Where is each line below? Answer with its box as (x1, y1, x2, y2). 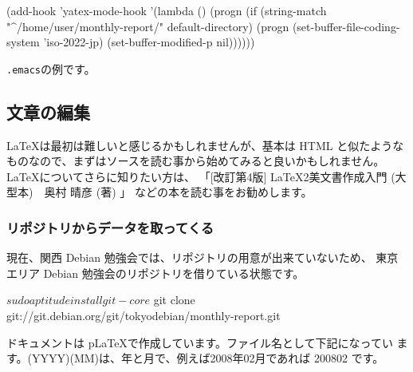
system (6, 34, 40, 50)
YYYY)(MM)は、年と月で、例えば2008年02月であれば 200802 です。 (32, 350, 384, 366)
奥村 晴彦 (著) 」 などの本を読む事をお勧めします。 (44, 184, 313, 200)
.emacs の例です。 (6, 60, 96, 77)
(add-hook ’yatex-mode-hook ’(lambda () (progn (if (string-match (6, 2, 327, 18)
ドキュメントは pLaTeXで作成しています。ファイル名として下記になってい (6, 334, 393, 350)
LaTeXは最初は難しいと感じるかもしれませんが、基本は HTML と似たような (6, 137, 404, 153)
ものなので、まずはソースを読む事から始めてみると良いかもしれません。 (6, 152, 385, 169)
